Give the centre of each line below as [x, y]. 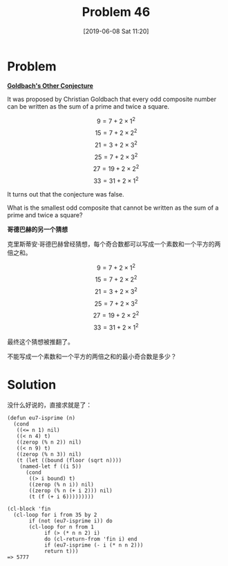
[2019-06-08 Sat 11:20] [116, 31]
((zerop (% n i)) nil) [61, 484]
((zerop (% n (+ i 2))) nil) [70, 491]
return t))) [61, 551]
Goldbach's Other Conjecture [50, 85]
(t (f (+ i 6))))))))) [61, 496]
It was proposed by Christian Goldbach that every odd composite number [112, 99]
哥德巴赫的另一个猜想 [37, 229]
